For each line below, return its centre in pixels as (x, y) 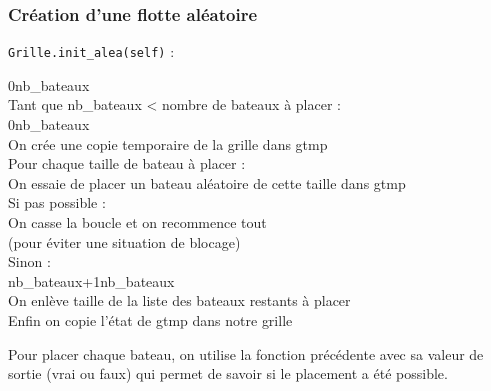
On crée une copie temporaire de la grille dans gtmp (168, 143)
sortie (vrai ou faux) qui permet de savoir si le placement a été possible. (228, 373)
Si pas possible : (57, 202)
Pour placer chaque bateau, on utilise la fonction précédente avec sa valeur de (246, 353)
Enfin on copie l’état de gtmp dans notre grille (150, 320)
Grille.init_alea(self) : (91, 51)
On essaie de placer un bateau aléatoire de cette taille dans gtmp (207, 182)
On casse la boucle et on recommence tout (137, 222)
